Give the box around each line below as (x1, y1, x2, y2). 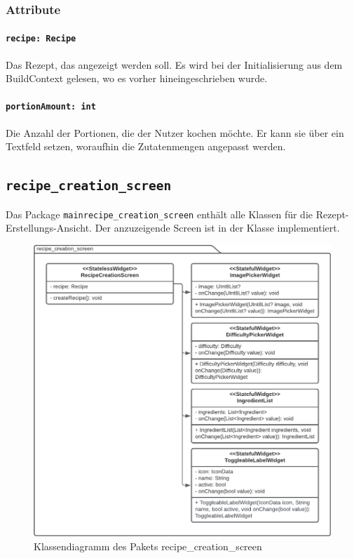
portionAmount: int (6, 102, 96, 112)
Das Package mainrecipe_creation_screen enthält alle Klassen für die (6, 206, 313, 221)
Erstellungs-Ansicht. (6, 220, 92, 235)
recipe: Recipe (6, 34, 76, 44)
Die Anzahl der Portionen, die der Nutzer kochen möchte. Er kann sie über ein (6, 125, 344, 140)
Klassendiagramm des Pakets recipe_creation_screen (34, 538, 262, 553)
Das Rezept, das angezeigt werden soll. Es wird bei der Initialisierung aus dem (6, 57, 343, 72)
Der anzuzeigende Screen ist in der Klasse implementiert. (95, 220, 340, 235)
